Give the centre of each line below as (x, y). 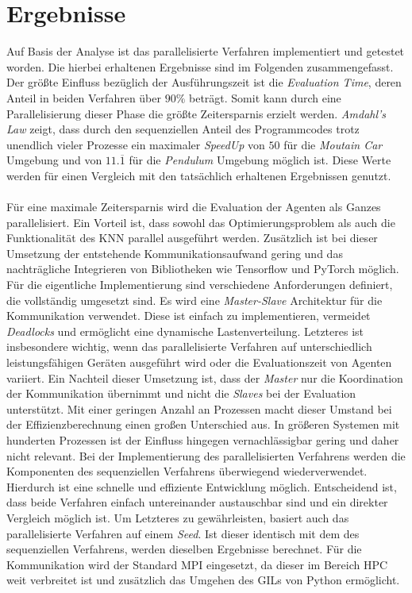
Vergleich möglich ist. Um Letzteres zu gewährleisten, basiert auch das (178, 517)
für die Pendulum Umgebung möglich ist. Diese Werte (260, 160)
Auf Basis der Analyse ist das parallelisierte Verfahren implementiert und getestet (206, 51)
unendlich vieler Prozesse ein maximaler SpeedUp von (136, 144)
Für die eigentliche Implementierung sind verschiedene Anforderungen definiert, (200, 285)
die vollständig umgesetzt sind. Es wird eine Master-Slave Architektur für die (194, 300)
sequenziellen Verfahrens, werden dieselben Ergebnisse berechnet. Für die (184, 549)
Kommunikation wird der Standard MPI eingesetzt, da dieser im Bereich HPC (197, 564)
